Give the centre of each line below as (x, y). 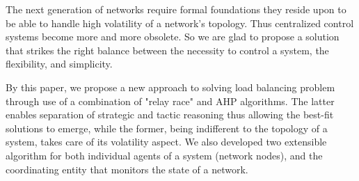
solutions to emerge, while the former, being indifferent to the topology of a (167, 128)
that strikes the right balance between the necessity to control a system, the (167, 50)
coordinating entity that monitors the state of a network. (127, 169)
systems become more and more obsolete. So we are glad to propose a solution (173, 37)
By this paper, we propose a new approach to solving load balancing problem (170, 87)
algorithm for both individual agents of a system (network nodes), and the (164, 155)
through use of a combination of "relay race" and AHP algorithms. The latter (170, 101)
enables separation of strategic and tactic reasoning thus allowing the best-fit (170, 115)
